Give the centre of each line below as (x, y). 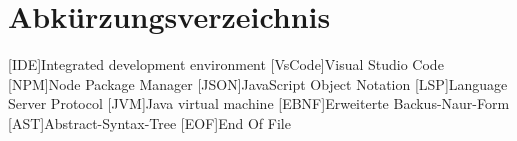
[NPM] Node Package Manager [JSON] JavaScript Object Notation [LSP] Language (258, 83)
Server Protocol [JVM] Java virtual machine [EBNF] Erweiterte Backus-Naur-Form (259, 103)
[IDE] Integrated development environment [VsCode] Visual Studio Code (226, 64)
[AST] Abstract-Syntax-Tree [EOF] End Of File (149, 122)
